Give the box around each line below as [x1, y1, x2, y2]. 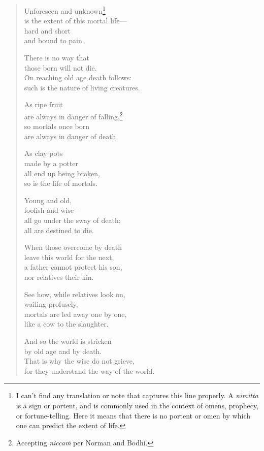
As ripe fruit [24, 99, 63, 110]
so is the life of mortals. [24, 178, 97, 188]
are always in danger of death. [24, 131, 118, 141]
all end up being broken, [24, 168, 100, 178]
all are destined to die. [24, 224, 94, 235]
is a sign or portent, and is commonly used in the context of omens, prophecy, [16, 400, 259, 410]
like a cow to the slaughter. [24, 318, 109, 329]
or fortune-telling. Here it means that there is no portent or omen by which [16, 410, 251, 421]
